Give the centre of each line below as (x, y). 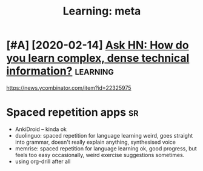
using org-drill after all (43, 161)
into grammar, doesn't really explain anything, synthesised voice (95, 142)
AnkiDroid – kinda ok (41, 129)
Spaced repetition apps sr (72, 112)
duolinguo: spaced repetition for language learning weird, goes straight (104, 135)
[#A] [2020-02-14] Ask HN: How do (98, 45)
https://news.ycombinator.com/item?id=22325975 (69, 88)
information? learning (60, 71)
